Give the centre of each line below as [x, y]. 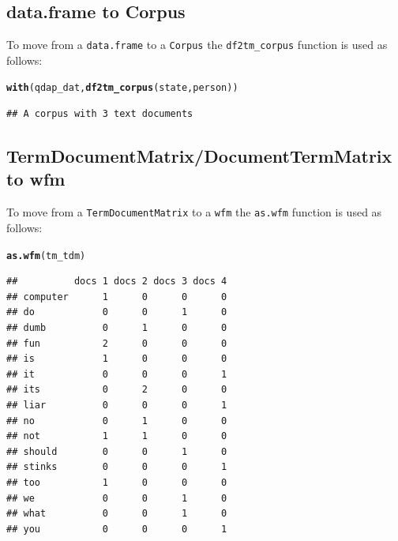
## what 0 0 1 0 [117, 514]
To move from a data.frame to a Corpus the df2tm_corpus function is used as [197, 45]
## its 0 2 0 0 [117, 390]
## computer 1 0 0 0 [117, 297]
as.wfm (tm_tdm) [46, 255]
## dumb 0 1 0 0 [117, 327]
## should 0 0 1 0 [117, 451]
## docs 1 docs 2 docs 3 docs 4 [117, 282]
